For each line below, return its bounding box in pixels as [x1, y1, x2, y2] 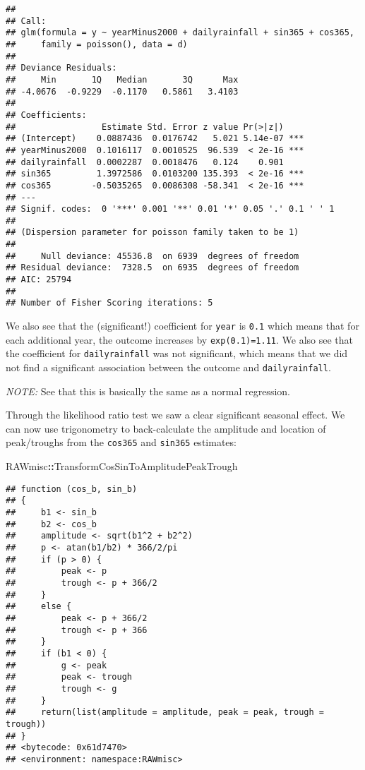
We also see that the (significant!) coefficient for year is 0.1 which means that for [6, 318, 359, 333]
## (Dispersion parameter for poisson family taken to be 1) [6, 227, 299, 238]
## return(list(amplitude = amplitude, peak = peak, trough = [6, 707, 325, 718]
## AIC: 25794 [6, 275, 72, 285]
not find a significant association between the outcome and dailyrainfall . [6, 360, 331, 375]
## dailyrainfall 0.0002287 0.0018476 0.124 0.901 [6, 157, 284, 167]
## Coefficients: [6, 109, 87, 120]
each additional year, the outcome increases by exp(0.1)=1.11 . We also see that [6, 332, 354, 347]
